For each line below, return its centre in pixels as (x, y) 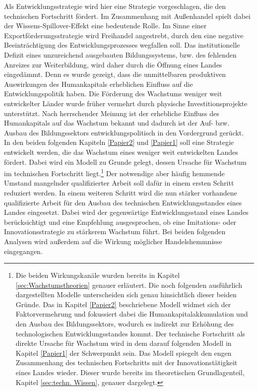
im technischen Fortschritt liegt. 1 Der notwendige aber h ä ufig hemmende (114, 172)
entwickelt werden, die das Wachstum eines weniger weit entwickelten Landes (121, 152)
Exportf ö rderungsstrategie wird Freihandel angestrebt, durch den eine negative (124, 35)
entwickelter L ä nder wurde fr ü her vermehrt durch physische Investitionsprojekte (126, 103)
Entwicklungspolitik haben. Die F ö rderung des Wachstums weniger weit (113, 94)
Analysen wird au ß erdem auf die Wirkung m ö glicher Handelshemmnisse (113, 241)
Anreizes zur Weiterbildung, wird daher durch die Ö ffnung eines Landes (113, 64)
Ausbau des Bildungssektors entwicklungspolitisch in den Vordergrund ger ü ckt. (124, 132)
